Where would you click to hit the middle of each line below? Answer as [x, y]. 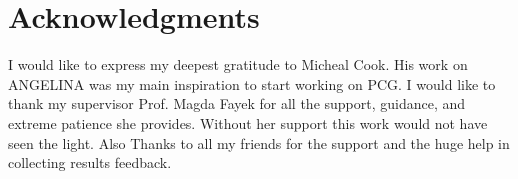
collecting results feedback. [90, 162]
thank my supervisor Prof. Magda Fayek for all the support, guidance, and [237, 103]
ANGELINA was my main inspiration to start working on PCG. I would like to [252, 83]
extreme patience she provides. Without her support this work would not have [248, 122]
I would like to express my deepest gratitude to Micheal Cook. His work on [238, 64]
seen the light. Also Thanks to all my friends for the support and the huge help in [259, 142]
